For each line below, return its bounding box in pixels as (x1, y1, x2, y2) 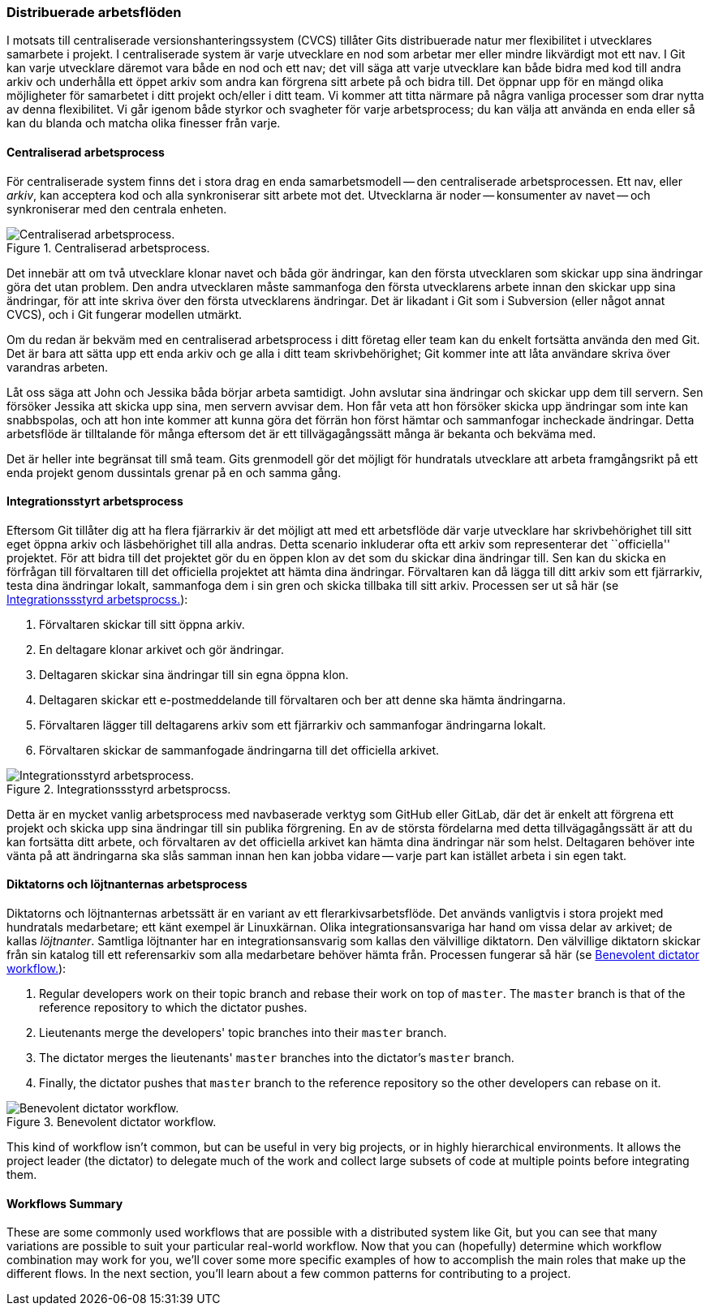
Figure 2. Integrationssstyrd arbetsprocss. (6, 781, 231, 796)
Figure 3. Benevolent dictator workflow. (6, 1115, 217, 1129)
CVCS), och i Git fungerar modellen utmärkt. (6, 307, 243, 321)
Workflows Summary (6, 1196, 123, 1211)
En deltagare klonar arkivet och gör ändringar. (39, 642, 285, 656)
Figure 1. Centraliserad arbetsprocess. (6, 240, 210, 255)
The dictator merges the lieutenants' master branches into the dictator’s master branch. (39, 1051, 514, 1065)
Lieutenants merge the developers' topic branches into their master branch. (39, 1026, 447, 1040)
